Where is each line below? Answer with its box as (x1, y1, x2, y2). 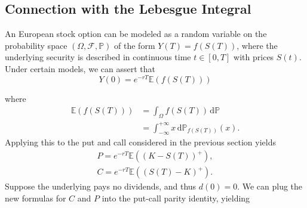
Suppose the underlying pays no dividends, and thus (5, 180, 197, 193)
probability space (5, 39, 67, 51)
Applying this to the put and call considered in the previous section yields (5, 136, 276, 148)
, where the (237, 39, 278, 51)
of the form (114, 39, 155, 51)
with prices (234, 51, 274, 63)
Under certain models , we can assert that (5, 62, 155, 74)
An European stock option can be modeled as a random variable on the (5, 27, 267, 40)
